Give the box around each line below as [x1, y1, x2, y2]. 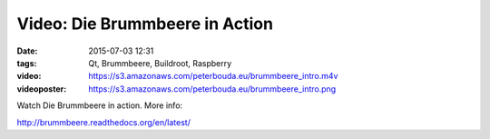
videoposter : [16, 83, 67, 94]
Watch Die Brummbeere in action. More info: [16, 100, 183, 111]
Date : [16, 45, 38, 56]
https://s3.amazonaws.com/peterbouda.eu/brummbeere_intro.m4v [88, 71, 338, 82]
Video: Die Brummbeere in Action [16, 14, 274, 34]
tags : [16, 57, 37, 68]
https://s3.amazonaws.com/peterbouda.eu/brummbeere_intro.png [88, 83, 337, 94]
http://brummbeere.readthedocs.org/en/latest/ [16, 116, 191, 127]
